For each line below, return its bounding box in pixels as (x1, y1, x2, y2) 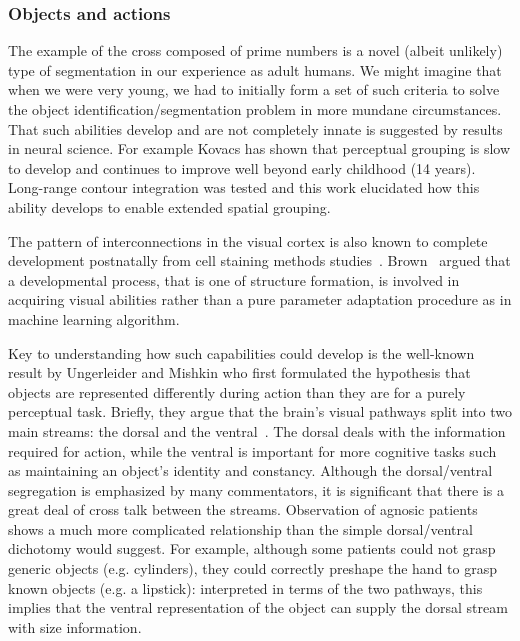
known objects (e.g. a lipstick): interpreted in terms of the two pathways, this (8, 577, 483, 598)
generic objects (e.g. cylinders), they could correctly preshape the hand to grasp (8, 558, 497, 579)
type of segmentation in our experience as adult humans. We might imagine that (8, 59, 502, 80)
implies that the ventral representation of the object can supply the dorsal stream (8, 597, 508, 618)
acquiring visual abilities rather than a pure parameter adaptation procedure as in (8, 289, 512, 310)
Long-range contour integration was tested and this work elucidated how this (8, 177, 480, 198)
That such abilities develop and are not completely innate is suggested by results (8, 118, 503, 139)
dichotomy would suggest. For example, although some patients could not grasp (8, 538, 496, 559)
